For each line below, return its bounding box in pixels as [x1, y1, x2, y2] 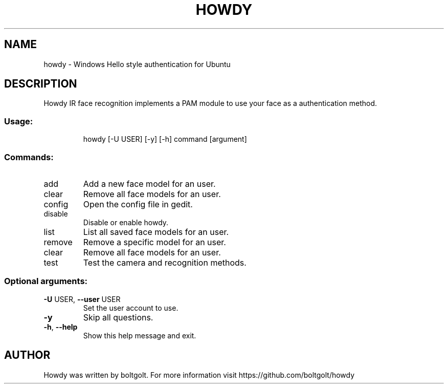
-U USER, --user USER [43, 294, 121, 304]
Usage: [4, 116, 33, 126]
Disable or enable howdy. [83, 218, 169, 227]
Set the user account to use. [83, 303, 178, 312]
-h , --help [43, 322, 78, 331]
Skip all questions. [83, 312, 153, 322]
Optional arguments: [4, 276, 88, 287]
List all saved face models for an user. [83, 226, 229, 237]
